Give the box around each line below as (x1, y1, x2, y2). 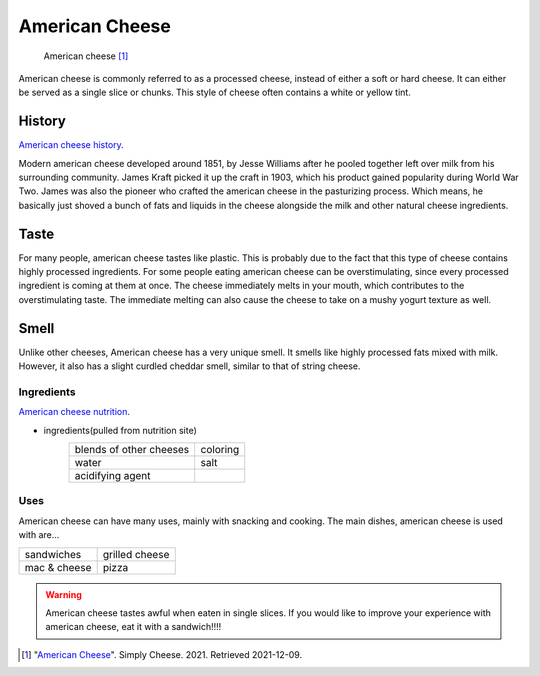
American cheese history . (18, 139, 124, 151)
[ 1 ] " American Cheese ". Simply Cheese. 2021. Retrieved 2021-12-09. (21, 648, 303, 660)
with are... (18, 529, 60, 541)
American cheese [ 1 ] (43, 50, 129, 62)
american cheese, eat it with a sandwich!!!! (45, 621, 222, 633)
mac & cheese (24, 560, 92, 574)
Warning (45, 588, 82, 600)
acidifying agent (74, 469, 151, 483)
